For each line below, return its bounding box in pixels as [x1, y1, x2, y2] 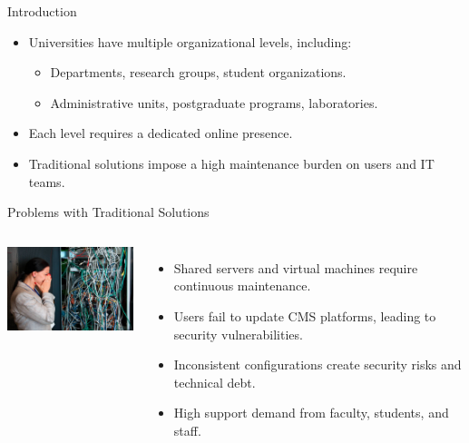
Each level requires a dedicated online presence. [28, 123, 293, 143]
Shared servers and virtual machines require [173, 258, 418, 277]
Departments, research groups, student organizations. [50, 63, 347, 82]
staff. [173, 420, 201, 439]
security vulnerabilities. [173, 324, 303, 343]
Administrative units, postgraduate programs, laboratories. [50, 93, 378, 112]
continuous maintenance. [173, 276, 311, 295]
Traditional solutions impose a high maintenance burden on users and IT [28, 153, 435, 172]
